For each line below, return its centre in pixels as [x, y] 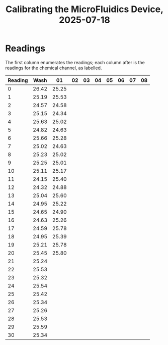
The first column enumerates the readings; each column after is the [75, 62]
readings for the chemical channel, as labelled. [54, 68]
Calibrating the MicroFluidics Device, [85, 9]
